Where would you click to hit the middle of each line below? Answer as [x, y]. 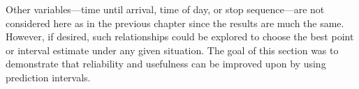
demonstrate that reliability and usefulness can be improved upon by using [166, 64]
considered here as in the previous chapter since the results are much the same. [175, 23]
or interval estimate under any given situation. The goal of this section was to [172, 50]
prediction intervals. [48, 77]
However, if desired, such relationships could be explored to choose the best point [180, 37]
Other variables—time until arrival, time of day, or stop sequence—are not [165, 9]
